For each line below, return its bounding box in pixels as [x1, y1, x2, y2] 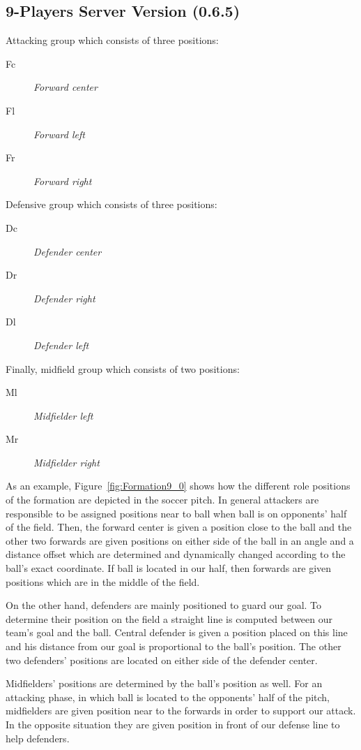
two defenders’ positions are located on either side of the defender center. [6, 652, 318, 667]
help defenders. [6, 730, 70, 745]
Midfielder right [33, 455, 100, 469]
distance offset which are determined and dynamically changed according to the [6, 547, 346, 561]
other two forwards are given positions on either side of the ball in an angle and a [6, 533, 354, 547]
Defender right [33, 291, 95, 305]
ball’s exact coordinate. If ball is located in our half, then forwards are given [6, 561, 332, 575]
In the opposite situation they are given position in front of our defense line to [6, 716, 340, 731]
